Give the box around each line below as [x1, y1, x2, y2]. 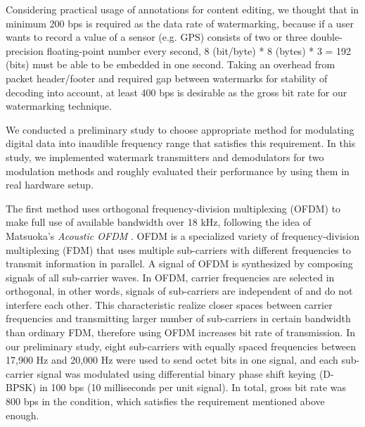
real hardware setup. [6, 177, 94, 192]
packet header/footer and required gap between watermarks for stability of [6, 70, 328, 85]
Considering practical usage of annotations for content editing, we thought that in [6, 2, 359, 16]
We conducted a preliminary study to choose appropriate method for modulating [6, 122, 354, 136]
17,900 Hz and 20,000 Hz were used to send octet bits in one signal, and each [6, 352, 338, 367]
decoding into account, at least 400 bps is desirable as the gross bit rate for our [6, 84, 347, 99]
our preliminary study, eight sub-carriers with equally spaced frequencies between [6, 338, 357, 353]
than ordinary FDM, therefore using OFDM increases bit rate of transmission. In [6, 325, 355, 340]
